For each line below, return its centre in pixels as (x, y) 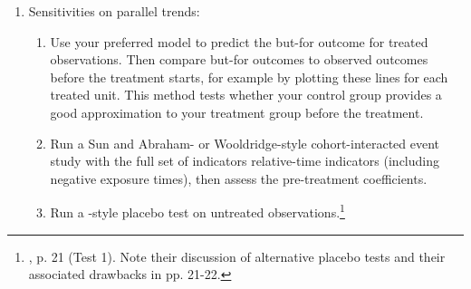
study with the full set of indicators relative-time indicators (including (245, 161)
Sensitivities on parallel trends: (114, 11)
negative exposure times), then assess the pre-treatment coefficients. (239, 178)
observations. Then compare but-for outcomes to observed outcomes (239, 59)
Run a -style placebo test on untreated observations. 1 (197, 211)
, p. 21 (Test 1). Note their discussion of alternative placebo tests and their (237, 256)
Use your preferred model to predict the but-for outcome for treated (239, 41)
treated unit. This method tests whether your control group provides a (246, 95)
